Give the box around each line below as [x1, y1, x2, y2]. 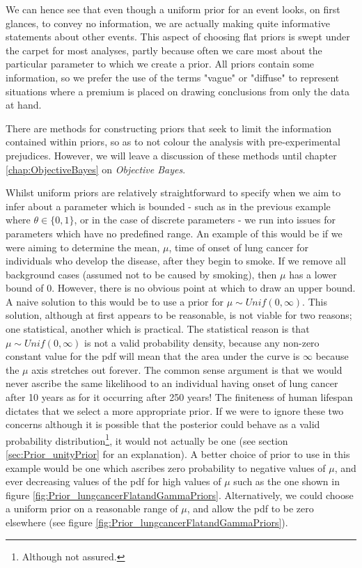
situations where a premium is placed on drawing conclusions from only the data [6, 84, 350, 98]
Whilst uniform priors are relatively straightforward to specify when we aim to [6, 185, 341, 200]
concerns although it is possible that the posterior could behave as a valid [6, 417, 320, 432]
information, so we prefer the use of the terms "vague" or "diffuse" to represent [6, 70, 340, 84]
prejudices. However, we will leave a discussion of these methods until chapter [6, 148, 337, 162]
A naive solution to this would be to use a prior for [6, 294, 224, 308]
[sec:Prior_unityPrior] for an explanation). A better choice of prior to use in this [6, 447, 350, 461]
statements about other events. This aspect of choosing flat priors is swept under [6, 29, 350, 44]
